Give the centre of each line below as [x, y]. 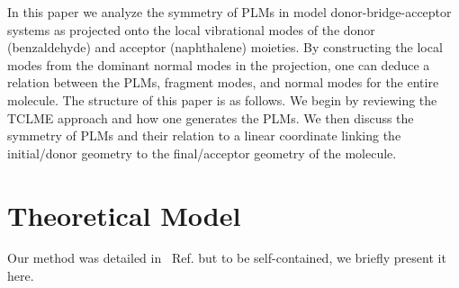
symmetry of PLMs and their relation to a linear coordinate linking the [204, 135]
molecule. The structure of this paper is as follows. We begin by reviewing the [222, 99]
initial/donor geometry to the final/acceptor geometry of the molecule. [202, 153]
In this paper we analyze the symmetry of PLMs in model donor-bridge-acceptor [229, 12]
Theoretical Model [124, 215]
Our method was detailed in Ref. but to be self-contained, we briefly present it [227, 258]
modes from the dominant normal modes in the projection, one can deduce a [219, 64]
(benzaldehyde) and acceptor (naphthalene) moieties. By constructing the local [225, 47]
